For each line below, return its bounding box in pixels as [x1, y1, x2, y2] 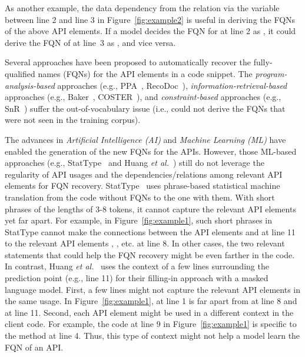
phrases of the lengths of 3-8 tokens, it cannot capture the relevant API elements [5, 202, 296, 215]
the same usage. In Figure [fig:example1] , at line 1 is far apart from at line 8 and [5, 295, 297, 307]
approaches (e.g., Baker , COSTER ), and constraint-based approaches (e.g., [5, 91, 281, 103]
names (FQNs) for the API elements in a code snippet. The [38, 67, 253, 79]
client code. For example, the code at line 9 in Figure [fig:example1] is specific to [5, 318, 297, 330]
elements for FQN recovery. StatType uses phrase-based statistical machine [5, 179, 280, 192]
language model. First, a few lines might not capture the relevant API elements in [5, 283, 300, 295]
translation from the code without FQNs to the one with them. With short [5, 191, 275, 203]
